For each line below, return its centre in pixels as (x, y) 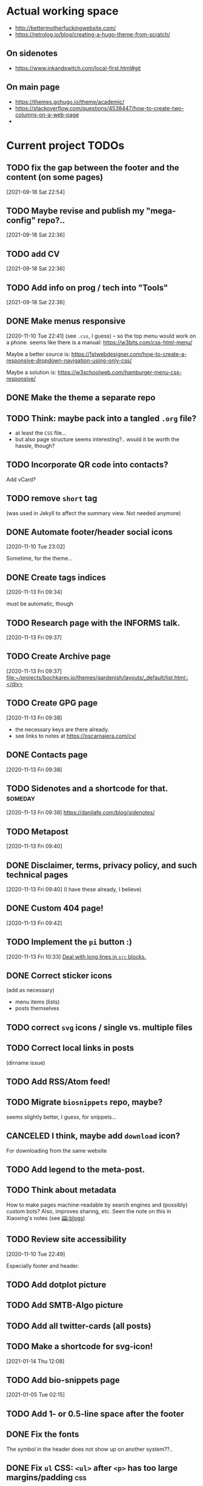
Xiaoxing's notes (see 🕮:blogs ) (46, 1218)
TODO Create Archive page (58, 657)
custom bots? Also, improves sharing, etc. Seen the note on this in (89, 1211)
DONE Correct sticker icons (59, 975)
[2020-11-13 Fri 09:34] (34, 592)
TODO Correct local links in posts (70, 1048)
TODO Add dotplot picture (56, 1285)
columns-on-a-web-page (47, 115)
